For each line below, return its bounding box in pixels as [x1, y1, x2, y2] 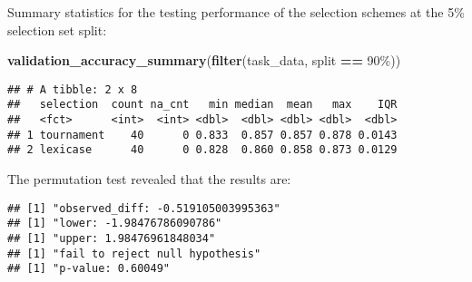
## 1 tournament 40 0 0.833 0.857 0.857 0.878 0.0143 [7, 128, 398, 141]
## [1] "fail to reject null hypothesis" [7, 247, 261, 260]
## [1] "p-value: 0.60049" [7, 262, 170, 276]
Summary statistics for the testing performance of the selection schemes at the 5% [7, 3, 465, 21]
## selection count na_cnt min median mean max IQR [7, 98, 398, 112]
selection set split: [7, 20, 107, 39]
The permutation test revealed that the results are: [7, 170, 291, 189]
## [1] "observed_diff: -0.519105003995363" [7, 201, 280, 215]
